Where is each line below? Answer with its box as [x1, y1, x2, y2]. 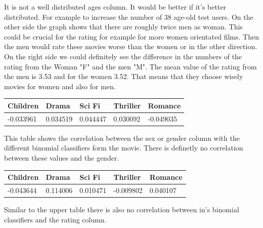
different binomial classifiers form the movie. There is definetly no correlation [4, 142, 243, 153]
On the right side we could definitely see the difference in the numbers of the [4, 51, 242, 61]
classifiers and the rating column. [4, 214, 107, 224]
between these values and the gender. [4, 152, 119, 163]
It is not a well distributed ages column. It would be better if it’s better [4, 2, 227, 12]
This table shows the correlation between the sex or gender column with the [4, 132, 240, 143]
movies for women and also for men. [4, 81, 116, 91]
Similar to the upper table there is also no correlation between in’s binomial [4, 204, 239, 214]
